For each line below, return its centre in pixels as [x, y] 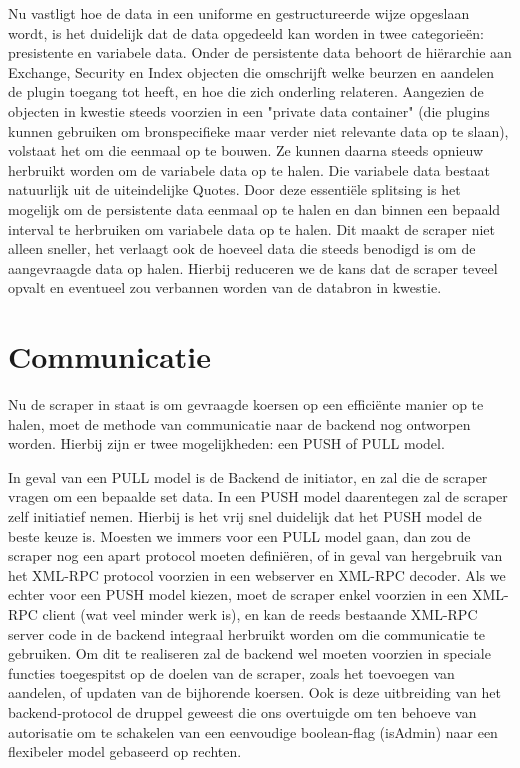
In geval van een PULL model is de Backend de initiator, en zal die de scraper [248, 476]
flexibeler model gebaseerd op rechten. [125, 751]
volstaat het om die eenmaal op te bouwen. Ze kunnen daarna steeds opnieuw [246, 150]
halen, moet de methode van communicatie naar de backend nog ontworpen [239, 423]
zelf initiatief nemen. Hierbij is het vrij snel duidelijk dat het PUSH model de [245, 516]
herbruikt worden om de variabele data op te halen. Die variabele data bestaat [249, 169]
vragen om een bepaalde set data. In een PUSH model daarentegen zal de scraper [258, 496]
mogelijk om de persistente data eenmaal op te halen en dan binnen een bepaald [254, 208]
